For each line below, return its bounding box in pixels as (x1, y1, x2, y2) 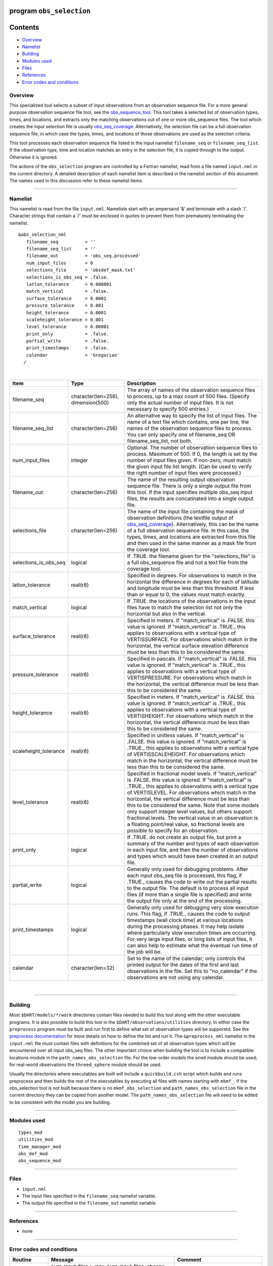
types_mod (18, 1129, 42, 1135)
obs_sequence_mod (18, 1158, 61, 1164)
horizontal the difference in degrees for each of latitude (127, 578, 259, 585)
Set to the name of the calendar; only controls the (127, 955, 245, 962)
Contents (9, 23, 39, 32)
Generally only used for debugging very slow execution (127, 904, 259, 911)
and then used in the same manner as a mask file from (127, 540, 257, 547)
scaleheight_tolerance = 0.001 (26, 316, 104, 323)
